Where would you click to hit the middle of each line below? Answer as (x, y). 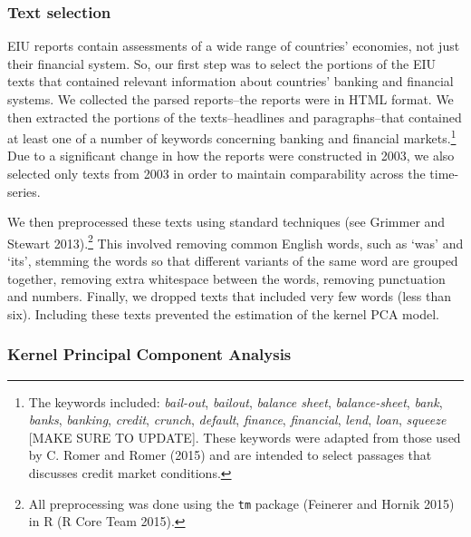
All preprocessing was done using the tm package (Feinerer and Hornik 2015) (241, 503)
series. (24, 191)
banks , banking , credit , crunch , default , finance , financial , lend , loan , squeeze (237, 420)
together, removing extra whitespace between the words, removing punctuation (226, 278)
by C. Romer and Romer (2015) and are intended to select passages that (230, 455)
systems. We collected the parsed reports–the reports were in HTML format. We (231, 99)
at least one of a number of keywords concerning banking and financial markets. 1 (232, 137)
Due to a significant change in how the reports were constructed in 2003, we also (231, 156)
